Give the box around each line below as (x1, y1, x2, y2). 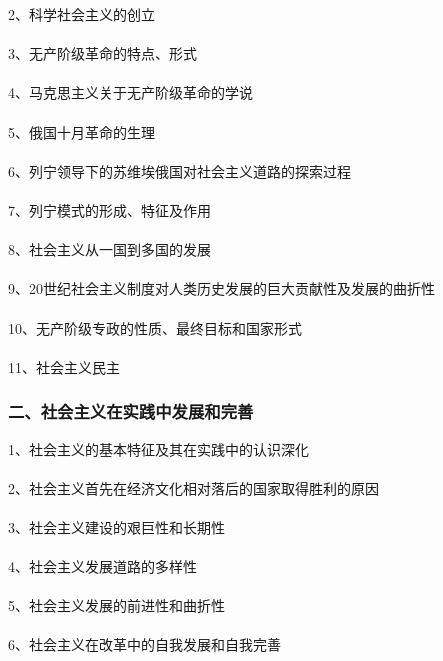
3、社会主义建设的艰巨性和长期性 (8, 516, 225, 537)
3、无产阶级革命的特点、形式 (8, 43, 197, 64)
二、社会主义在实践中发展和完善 (8, 399, 254, 424)
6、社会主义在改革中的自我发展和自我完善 (8, 634, 281, 655)
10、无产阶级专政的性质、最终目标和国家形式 (8, 317, 302, 338)
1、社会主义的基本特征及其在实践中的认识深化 (8, 438, 309, 459)
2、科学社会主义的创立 (8, 4, 155, 24)
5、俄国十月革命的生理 (8, 121, 155, 142)
